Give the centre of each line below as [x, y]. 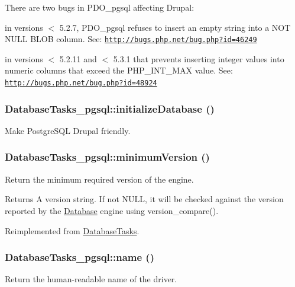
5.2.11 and [78, 58]
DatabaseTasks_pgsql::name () [80, 257]
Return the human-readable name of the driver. [91, 279]
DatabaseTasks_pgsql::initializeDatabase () [110, 108]
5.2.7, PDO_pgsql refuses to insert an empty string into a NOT [175, 27]
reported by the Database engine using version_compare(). [112, 210]
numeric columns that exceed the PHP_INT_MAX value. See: [119, 70]
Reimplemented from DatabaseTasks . [72, 230]
